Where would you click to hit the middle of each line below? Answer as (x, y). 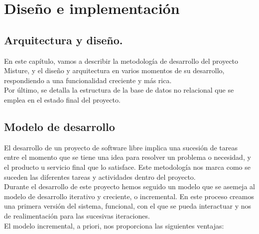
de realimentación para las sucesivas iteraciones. (77, 215)
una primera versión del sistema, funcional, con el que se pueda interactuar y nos (128, 206)
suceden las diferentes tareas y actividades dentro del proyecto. (100, 176)
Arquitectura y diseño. (64, 40)
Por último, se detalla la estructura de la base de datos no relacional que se (119, 90)
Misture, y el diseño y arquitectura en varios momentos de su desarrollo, (114, 70)
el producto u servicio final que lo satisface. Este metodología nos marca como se (127, 167)
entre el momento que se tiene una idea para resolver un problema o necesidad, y (128, 157)
